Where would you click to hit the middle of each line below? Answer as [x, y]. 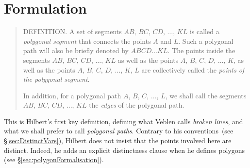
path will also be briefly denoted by [76, 50]
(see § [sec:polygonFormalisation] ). [54, 159]
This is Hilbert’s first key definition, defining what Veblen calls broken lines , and [124, 121]
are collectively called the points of [193, 69]
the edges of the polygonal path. [137, 105]
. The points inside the [201, 50]
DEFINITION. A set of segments [72, 31]
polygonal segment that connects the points [87, 41]
